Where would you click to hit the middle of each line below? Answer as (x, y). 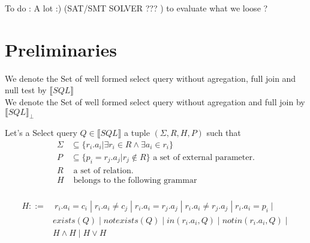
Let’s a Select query (41, 133)
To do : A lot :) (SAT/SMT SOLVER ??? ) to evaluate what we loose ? (136, 8)
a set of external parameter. (204, 157)
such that (224, 133)
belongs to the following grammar (135, 180)
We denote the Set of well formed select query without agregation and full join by (155, 101)
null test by (26, 90)
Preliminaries (61, 49)
